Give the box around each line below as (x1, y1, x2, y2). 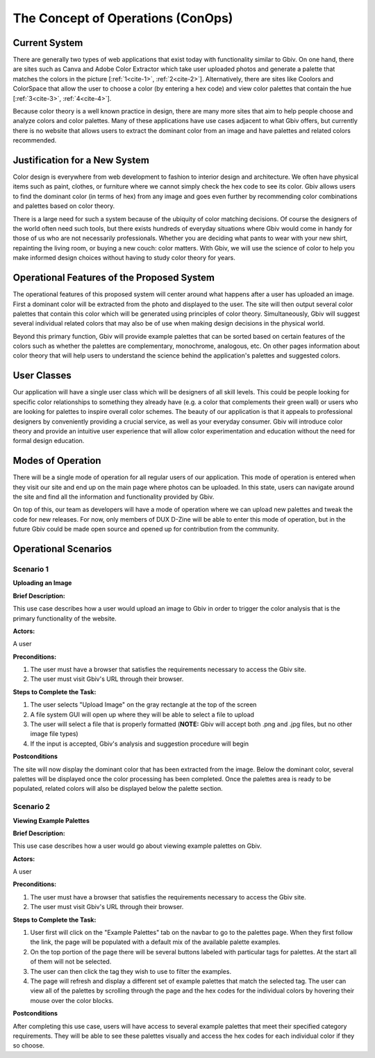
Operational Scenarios (12, 543, 112, 554)
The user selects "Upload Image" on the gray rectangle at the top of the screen (30, 700, 257, 709)
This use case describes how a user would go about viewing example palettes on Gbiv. (12, 842, 262, 850)
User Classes (12, 369, 72, 382)
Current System (12, 37, 83, 49)
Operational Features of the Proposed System (12, 272, 215, 284)
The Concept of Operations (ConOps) (12, 10, 233, 26)
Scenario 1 (12, 564, 49, 574)
